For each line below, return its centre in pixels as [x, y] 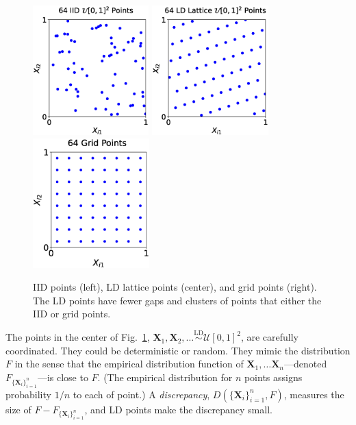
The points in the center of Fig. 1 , [78, 337]
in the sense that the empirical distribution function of [129, 364]
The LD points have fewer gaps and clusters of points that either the [177, 300]
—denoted [306, 364]
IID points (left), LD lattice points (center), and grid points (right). [175, 287]
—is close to [63, 377]
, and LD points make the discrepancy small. [178, 409]
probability [28, 394]
